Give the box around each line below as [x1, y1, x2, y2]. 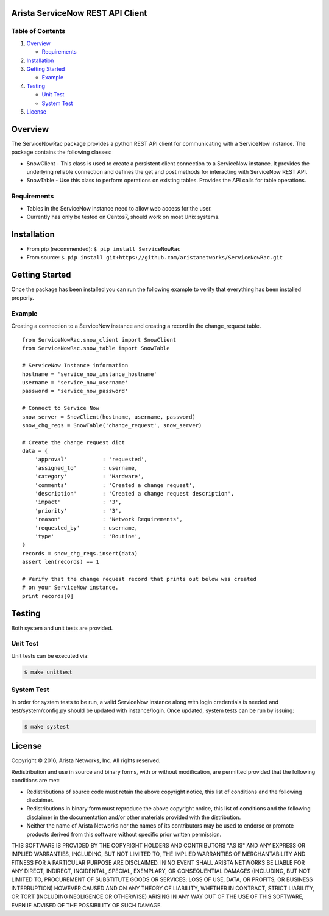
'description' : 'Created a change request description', [34, 490, 235, 497]
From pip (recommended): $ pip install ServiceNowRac [26, 245, 181, 253]
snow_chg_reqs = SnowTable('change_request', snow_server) [22, 422, 202, 428]
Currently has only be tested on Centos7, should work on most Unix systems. [26, 213, 220, 220]
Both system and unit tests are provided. [11, 624, 113, 632]
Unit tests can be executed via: [11, 652, 90, 659]
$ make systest [24, 723, 69, 730]
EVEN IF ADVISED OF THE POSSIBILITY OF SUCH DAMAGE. [11, 901, 163, 909]
